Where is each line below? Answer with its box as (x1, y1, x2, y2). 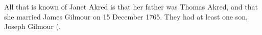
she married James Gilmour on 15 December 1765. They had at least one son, (4, 11, 248, 21)
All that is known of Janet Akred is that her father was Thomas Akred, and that (4, 1, 258, 11)
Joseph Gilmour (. (4, 21, 61, 31)
